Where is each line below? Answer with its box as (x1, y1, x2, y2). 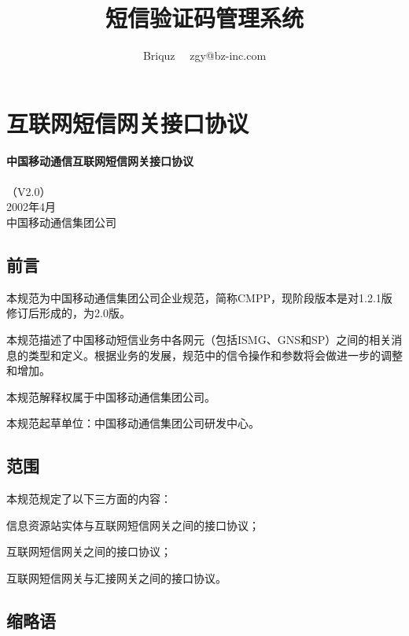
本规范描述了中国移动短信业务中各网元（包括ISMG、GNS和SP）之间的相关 (6, 331, 392, 348)
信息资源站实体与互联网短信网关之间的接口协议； (6, 516, 260, 533)
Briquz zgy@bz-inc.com (142, 47, 267, 64)
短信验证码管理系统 (105, 2, 304, 34)
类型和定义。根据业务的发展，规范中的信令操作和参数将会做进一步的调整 (28, 346, 403, 363)
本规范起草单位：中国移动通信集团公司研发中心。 (6, 415, 260, 431)
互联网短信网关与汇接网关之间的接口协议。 (6, 569, 227, 586)
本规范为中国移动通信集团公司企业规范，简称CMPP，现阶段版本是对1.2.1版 (6, 289, 392, 305)
